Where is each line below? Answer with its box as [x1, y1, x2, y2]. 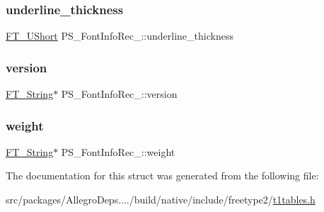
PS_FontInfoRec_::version [61, 87, 178, 101]
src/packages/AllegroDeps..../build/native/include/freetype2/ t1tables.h [6, 192, 316, 207]
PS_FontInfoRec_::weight [61, 144, 175, 159]
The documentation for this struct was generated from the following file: [6, 168, 319, 183]
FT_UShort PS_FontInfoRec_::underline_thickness [6, 28, 233, 43]
